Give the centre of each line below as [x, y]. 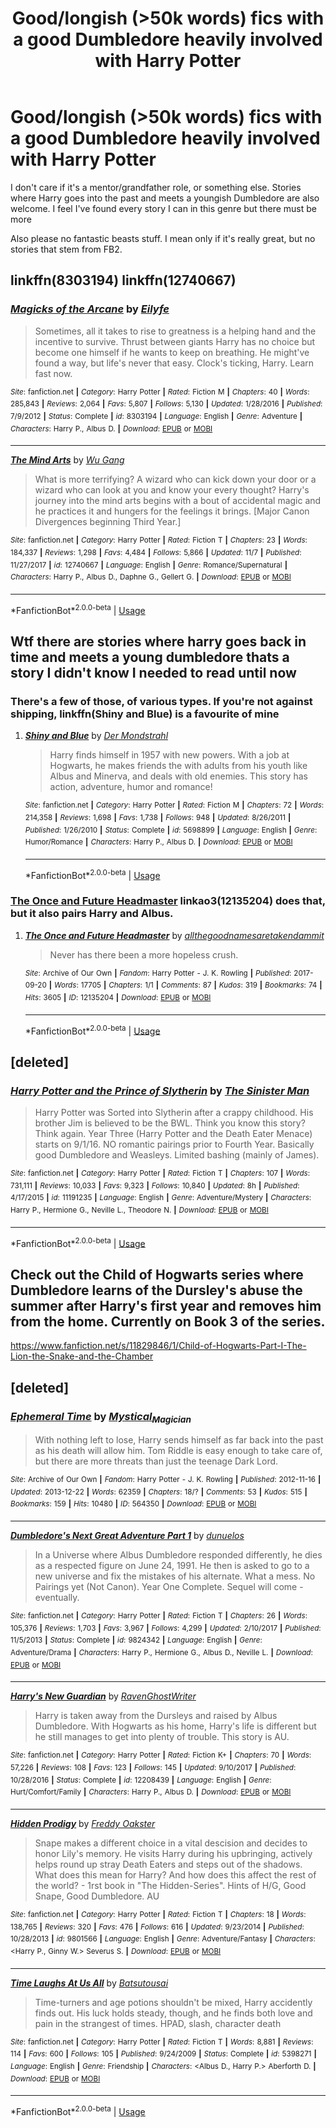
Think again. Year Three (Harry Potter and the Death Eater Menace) [173, 1134]
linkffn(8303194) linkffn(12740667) [123, 280]
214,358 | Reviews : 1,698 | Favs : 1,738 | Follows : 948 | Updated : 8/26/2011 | [158, 817]
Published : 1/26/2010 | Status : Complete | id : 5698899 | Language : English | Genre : [171, 830]
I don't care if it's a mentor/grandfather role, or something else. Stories [156, 187]
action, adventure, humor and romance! [131, 787]
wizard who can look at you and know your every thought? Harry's [172, 490]
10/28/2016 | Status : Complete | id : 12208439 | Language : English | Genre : [141, 1780]
